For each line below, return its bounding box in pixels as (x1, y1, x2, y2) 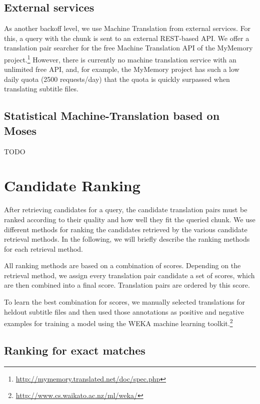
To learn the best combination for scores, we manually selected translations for (4, 297, 245, 307)
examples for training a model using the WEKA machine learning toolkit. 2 (4, 317, 233, 328)
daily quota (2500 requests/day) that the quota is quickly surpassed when (4, 73, 230, 84)
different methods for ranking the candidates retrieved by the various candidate (4, 224, 247, 234)
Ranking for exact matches (4, 342, 145, 358)
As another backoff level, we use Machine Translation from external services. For (4, 23, 251, 33)
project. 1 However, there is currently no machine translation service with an (4, 52, 236, 64)
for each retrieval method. (4, 243, 83, 254)
